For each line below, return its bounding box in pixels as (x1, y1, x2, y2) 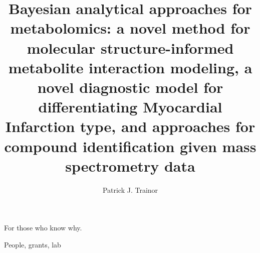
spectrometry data (65, 155, 195, 176)
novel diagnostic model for (37, 76, 223, 97)
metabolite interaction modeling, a (8, 57, 252, 77)
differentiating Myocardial (38, 96, 222, 117)
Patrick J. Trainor (102, 184, 158, 195)
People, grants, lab (4, 239, 61, 249)
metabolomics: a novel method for (10, 18, 250, 38)
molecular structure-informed (27, 37, 234, 58)
